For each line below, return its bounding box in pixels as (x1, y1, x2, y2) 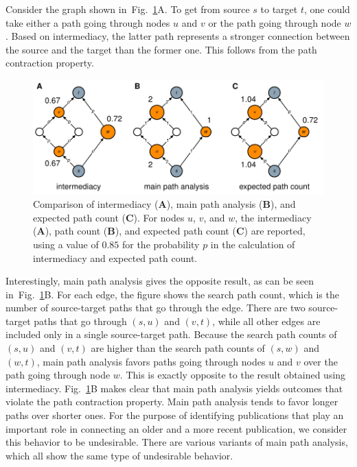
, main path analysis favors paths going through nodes (36, 354, 266, 368)
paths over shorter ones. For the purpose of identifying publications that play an (5, 408, 344, 422)
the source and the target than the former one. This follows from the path (5, 42, 317, 56)
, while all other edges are (212, 313, 321, 328)
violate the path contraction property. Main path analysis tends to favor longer (5, 394, 338, 409)
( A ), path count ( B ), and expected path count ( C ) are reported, (33, 224, 306, 238)
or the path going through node (208, 15, 341, 29)
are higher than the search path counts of (91, 341, 265, 355)
